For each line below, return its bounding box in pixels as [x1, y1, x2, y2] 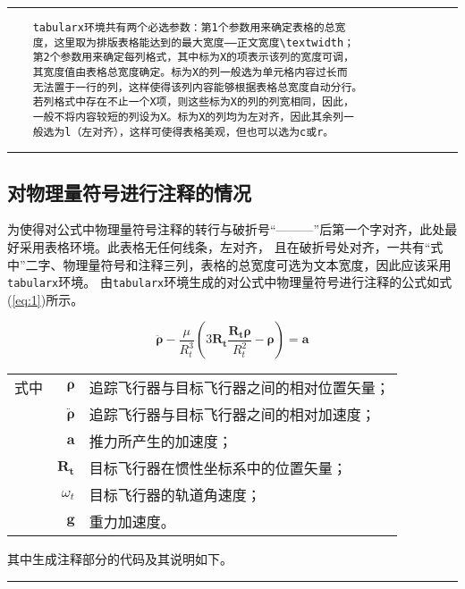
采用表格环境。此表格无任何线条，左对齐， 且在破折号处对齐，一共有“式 [19, 238, 444, 257]
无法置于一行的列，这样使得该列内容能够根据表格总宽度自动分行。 [32, 80, 363, 94]
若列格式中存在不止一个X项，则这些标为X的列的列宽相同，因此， [32, 96, 354, 109]
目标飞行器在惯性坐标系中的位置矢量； [89, 458, 347, 479]
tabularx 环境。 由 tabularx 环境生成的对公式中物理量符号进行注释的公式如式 [7, 273, 452, 291]
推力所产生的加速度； [89, 431, 232, 452]
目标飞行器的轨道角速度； [89, 484, 261, 506]
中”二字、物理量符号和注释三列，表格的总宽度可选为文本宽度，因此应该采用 [7, 255, 452, 273]
